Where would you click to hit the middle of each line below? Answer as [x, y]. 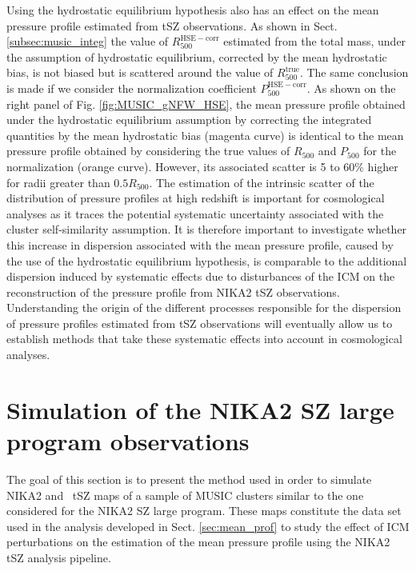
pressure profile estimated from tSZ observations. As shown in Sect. [172, 25]
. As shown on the [351, 88]
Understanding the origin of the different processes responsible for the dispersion [204, 307]
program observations [128, 441]
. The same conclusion [354, 72]
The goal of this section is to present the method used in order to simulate [189, 479]
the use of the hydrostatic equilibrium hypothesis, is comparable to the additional [207, 260]
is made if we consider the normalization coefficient [132, 88]
